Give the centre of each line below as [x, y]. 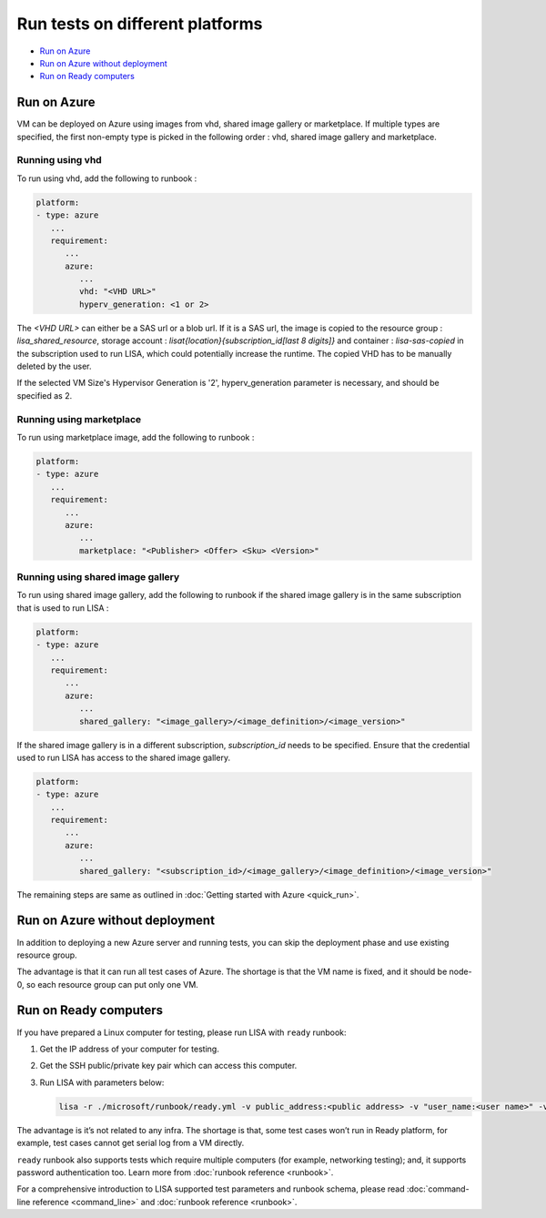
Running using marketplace [79, 419]
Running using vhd [59, 160]
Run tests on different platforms [140, 24]
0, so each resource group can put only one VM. [108, 984]
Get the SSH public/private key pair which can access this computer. [168, 1066]
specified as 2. [45, 395]
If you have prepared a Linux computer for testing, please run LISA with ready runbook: [182, 1032]
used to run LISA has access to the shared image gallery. [124, 757]
